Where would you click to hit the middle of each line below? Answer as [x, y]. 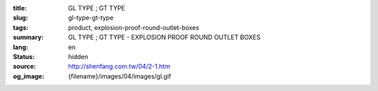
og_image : [29, 76]
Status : [24, 56]
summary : [28, 38]
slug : [20, 18]
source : [24, 67]
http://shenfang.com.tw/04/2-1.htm [119, 67]
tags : [21, 27]
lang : [21, 47]
